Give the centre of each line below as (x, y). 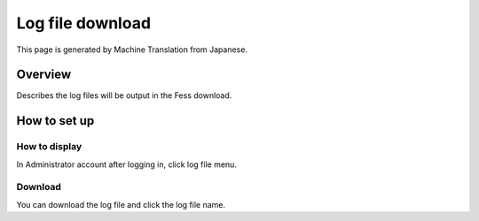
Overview (44, 75)
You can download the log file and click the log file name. (121, 204)
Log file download (83, 23)
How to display (49, 147)
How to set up (55, 121)
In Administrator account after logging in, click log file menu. (126, 164)
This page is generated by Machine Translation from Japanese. (132, 50)
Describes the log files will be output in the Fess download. (124, 95)
